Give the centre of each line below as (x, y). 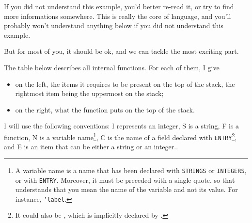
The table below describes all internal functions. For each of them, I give (112, 67)
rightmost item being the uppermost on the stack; (89, 93)
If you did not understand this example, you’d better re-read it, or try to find (119, 6)
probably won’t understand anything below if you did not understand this (114, 25)
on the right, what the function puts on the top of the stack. (105, 109)
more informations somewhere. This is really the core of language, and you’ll (118, 16)
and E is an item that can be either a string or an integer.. (91, 147)
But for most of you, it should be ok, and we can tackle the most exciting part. (121, 51)
